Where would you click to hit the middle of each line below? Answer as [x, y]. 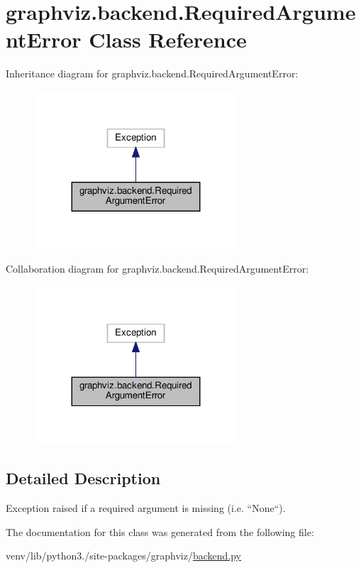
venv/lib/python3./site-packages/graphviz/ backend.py [123, 556]
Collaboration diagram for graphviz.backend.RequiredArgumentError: [157, 269]
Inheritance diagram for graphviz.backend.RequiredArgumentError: [152, 73]
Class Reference [168, 39]
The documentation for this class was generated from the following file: [160, 531]
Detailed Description [83, 478]
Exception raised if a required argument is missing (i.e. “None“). [146, 508]
